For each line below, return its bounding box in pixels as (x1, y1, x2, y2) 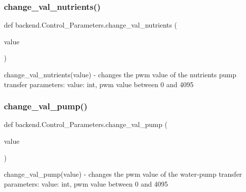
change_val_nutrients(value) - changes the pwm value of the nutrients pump (4, 69, 237, 79)
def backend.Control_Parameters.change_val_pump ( (4, 119, 168, 129)
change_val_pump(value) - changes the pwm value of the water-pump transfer (4, 169, 242, 179)
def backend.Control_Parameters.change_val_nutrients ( (4, 20, 177, 30)
